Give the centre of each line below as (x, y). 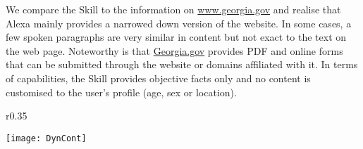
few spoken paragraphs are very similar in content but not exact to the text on (176, 37)
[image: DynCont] (46, 138)
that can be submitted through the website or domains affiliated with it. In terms (182, 64)
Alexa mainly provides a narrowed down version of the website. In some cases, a (179, 23)
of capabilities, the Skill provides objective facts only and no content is (158, 78)
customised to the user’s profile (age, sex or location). (121, 92)
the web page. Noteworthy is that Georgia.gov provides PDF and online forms (174, 50)
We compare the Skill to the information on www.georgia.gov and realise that (173, 9)
